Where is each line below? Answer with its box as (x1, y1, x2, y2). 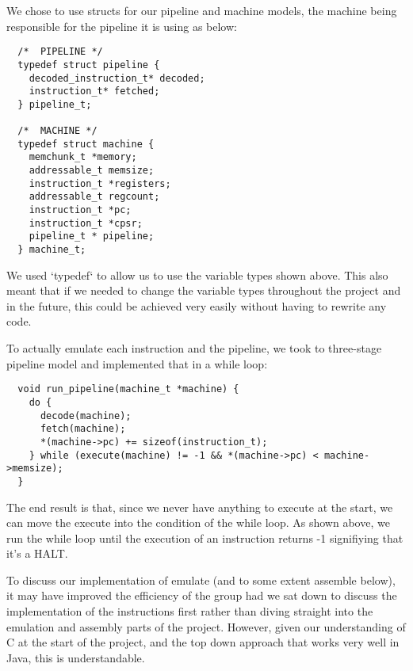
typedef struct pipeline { (17, 59, 160, 71)
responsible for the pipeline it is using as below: (6, 17, 237, 34)
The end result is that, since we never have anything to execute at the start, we (6, 498, 393, 515)
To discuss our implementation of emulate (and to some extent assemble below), (6, 571, 396, 588)
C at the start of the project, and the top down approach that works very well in (6, 634, 400, 650)
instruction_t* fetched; (29, 86, 160, 97)
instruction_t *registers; (29, 177, 171, 189)
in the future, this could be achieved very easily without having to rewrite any (6, 297, 387, 314)
